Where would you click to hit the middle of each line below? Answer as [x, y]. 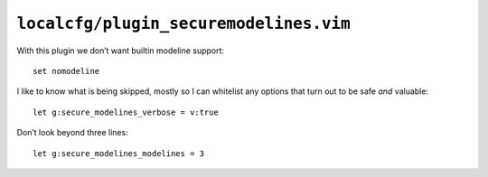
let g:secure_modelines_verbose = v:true [126, 112]
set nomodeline [66, 71]
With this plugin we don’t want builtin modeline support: [121, 51]
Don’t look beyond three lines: [72, 133]
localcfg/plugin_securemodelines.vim [184, 23]
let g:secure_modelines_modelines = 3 [119, 153]
